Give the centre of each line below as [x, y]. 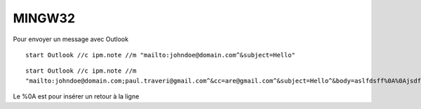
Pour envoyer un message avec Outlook [71, 39]
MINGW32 [44, 18]
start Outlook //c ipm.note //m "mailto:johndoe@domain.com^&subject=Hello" [161, 55]
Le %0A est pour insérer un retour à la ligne [76, 96]
